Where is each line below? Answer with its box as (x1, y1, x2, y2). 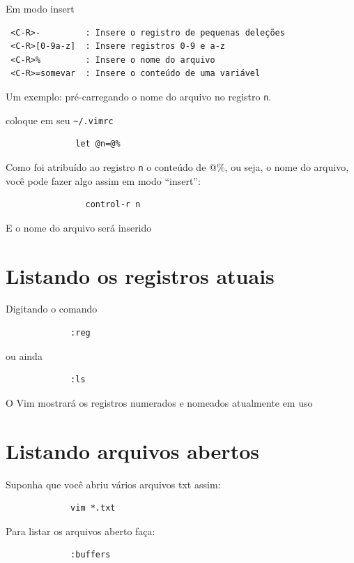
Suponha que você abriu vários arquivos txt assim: (6, 476, 221, 491)
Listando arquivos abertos (6, 436, 259, 465)
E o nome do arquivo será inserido (6, 220, 152, 234)
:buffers (70, 550, 111, 560)
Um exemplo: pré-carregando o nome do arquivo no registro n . (6, 89, 272, 103)
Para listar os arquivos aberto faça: (6, 523, 155, 538)
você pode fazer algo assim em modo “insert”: (6, 173, 201, 188)
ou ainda (6, 348, 43, 363)
